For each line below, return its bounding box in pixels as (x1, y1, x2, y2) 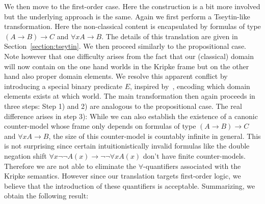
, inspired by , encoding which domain (130, 80, 250, 91)
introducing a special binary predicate (4, 80, 123, 91)
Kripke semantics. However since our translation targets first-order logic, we (4, 170, 241, 181)
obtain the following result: (4, 190, 89, 201)
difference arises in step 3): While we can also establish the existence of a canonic (4, 110, 258, 121)
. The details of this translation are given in (101, 31, 238, 41)
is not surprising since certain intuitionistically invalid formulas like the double (4, 140, 250, 151)
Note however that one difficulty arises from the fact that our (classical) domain (4, 50, 254, 61)
